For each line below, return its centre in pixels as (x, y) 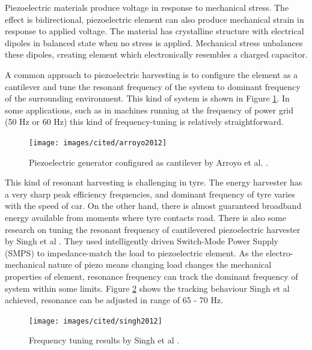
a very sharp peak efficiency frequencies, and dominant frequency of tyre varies (150, 194)
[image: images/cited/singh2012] (96, 321)
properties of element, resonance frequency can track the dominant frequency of (151, 276)
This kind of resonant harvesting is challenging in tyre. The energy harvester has (154, 182)
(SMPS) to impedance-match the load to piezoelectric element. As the (134, 252)
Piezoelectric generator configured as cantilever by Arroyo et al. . (148, 162)
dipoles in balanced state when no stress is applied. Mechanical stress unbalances (154, 42)
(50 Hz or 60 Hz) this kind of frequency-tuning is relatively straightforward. (144, 122)
